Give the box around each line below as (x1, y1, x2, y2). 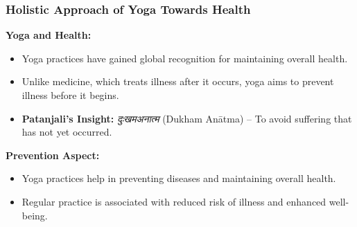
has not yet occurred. (21, 125, 112, 139)
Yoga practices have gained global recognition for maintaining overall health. (21, 51, 348, 65)
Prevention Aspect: (6, 147, 100, 162)
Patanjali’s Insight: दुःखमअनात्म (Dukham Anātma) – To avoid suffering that (21, 111, 352, 125)
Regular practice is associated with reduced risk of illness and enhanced (21, 194, 326, 208)
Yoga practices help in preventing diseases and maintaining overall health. (21, 171, 336, 185)
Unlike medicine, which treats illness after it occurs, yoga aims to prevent (21, 74, 334, 89)
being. (21, 208, 48, 222)
